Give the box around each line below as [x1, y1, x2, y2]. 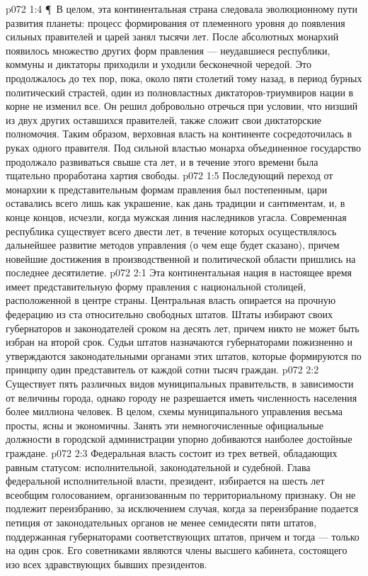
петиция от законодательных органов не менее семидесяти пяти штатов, [6, 514, 317, 529]
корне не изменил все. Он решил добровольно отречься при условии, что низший [6, 98, 358, 113]
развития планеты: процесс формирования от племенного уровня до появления [6, 15, 345, 30]
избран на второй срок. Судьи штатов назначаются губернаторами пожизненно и [6, 334, 353, 349]
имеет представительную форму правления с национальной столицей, [6, 278, 306, 293]
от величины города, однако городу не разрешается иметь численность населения [6, 390, 357, 405]
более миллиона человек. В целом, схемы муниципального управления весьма [6, 404, 343, 419]
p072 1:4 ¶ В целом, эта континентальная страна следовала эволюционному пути [6, 1, 357, 16]
